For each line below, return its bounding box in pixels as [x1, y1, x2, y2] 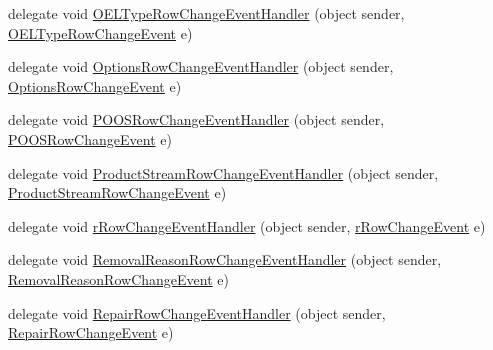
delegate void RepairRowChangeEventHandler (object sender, [8, 302, 386, 323]
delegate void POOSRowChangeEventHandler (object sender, [8, 109, 385, 130]
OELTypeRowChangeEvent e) [8, 22, 193, 43]
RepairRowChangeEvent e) [8, 322, 174, 343]
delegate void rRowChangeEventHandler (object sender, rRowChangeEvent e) [8, 215, 486, 236]
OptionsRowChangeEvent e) [8, 75, 182, 96]
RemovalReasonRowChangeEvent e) [8, 268, 229, 289]
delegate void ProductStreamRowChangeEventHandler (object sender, [8, 162, 439, 183]
